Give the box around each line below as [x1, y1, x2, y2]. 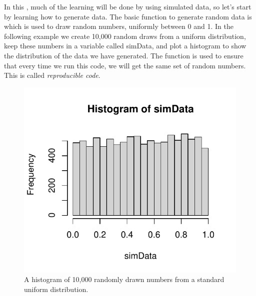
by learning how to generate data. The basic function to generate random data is [4, 11, 252, 21]
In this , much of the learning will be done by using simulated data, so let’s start [4, 1, 251, 11]
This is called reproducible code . [4, 70, 100, 80]
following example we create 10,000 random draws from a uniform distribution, [4, 30, 246, 41]
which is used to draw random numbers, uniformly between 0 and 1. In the [4, 21, 233, 31]
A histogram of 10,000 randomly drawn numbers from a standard [24, 274, 224, 285]
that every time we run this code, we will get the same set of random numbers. [4, 60, 246, 70]
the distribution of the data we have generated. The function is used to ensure [4, 50, 243, 60]
